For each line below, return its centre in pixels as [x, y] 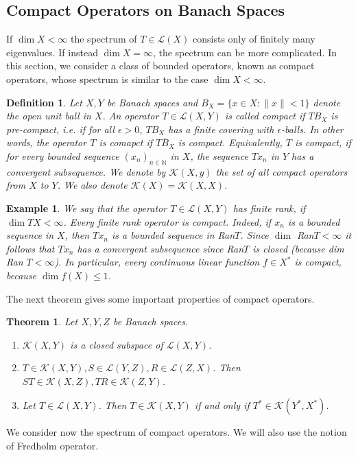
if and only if [222, 405]
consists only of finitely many [254, 39]
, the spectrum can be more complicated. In [245, 52]
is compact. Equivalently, [230, 142]
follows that [31, 248]
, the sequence [219, 155]
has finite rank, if [269, 208]
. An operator [131, 116]
